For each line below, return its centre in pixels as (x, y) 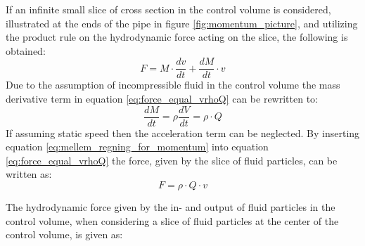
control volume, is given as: (64, 234)
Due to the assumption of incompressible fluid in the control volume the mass (173, 85)
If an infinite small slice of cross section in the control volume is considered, (168, 9)
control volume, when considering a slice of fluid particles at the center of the (172, 220)
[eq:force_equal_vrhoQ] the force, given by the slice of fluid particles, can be (172, 160)
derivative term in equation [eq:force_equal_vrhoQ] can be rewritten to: (162, 99)
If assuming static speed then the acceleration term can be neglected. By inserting (183, 132)
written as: (29, 174)
